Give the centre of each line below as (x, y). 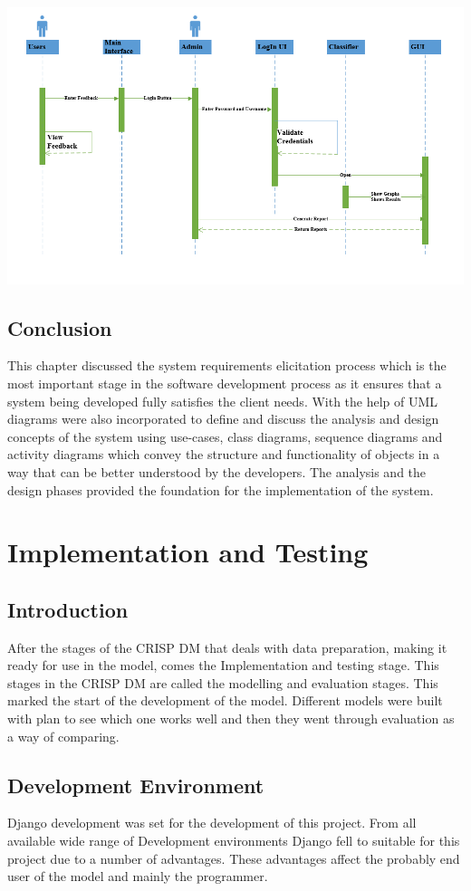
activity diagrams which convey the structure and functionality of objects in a (224, 454)
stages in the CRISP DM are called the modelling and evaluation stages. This (223, 682)
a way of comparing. (63, 736)
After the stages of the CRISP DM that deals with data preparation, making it (227, 647)
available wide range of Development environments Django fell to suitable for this (234, 841)
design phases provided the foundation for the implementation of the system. (221, 489)
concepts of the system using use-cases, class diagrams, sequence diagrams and (225, 436)
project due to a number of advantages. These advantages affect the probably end (234, 858)
